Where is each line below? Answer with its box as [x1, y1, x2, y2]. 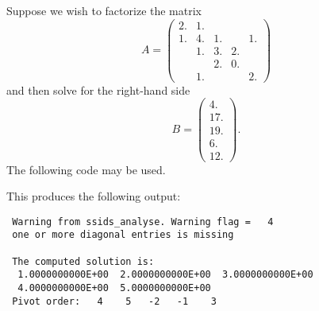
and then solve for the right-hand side [6, 81, 190, 98]
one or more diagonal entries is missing [12, 229, 234, 241]
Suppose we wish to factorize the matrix [6, 2, 202, 18]
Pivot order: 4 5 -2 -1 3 [12, 295, 217, 307]
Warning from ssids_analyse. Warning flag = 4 [12, 216, 274, 227]
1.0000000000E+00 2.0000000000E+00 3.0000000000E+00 [17, 269, 313, 281]
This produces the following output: [6, 188, 181, 204]
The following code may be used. [6, 161, 166, 177]
